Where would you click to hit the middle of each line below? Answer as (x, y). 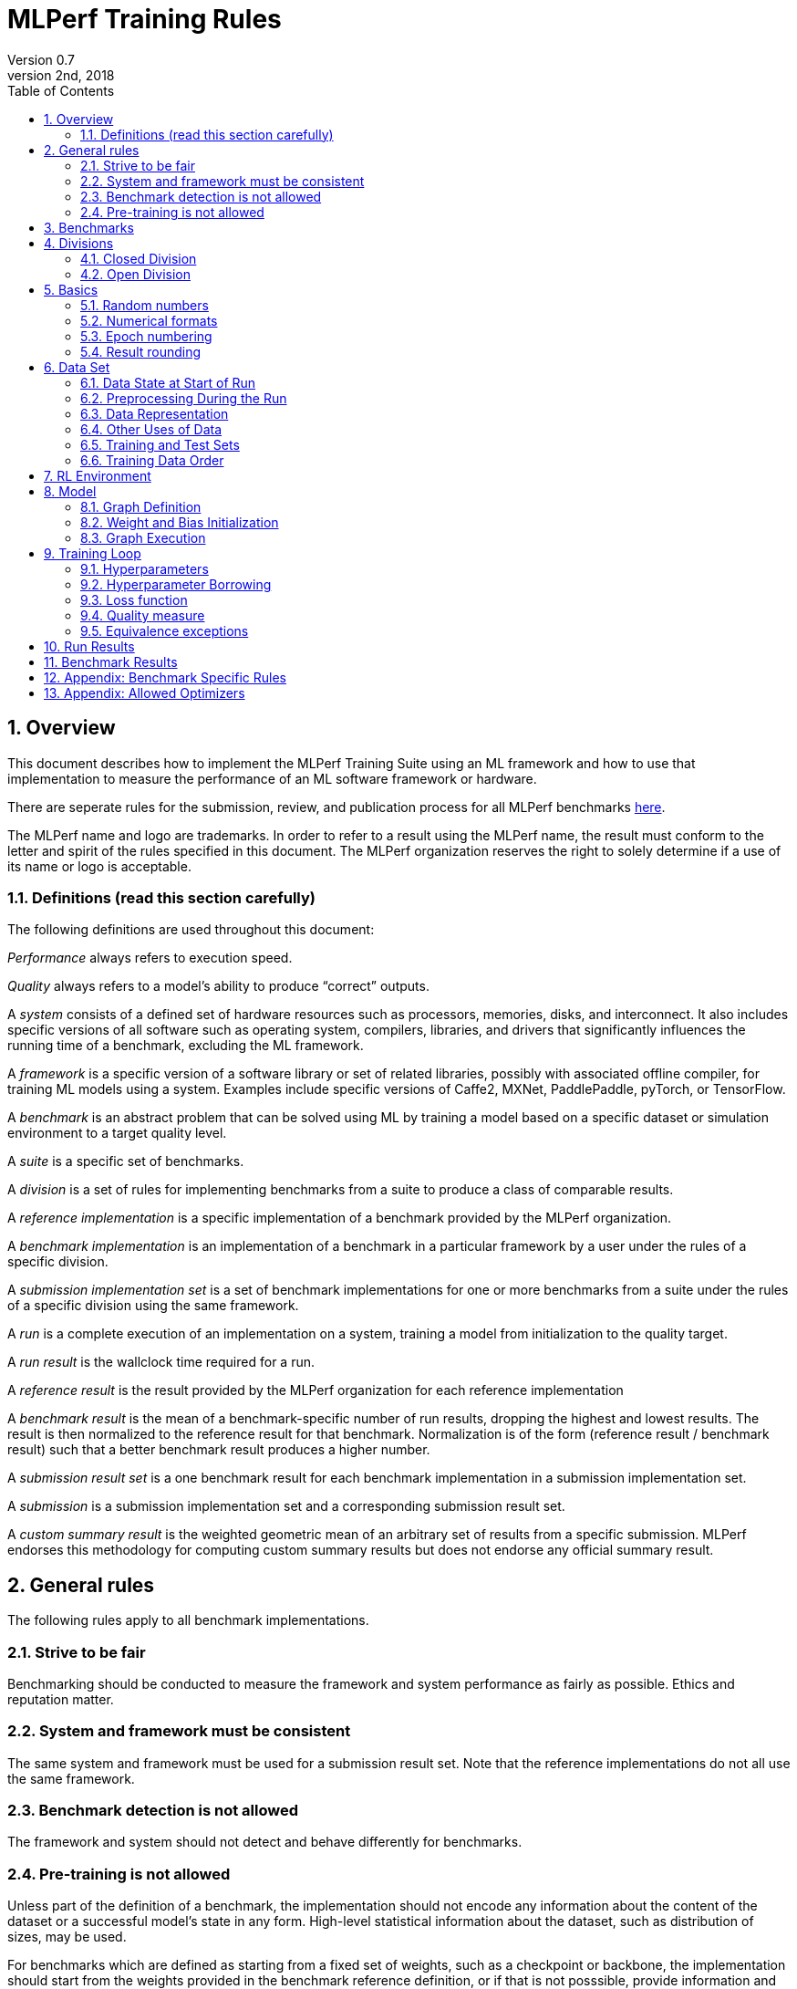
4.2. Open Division (135, 274)
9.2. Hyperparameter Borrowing (176, 584)
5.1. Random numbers (145, 305)
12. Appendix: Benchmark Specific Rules (165, 677)
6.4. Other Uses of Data (151, 429)
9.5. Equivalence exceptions (165, 630)
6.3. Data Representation (155, 413)
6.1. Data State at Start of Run (168, 382)
